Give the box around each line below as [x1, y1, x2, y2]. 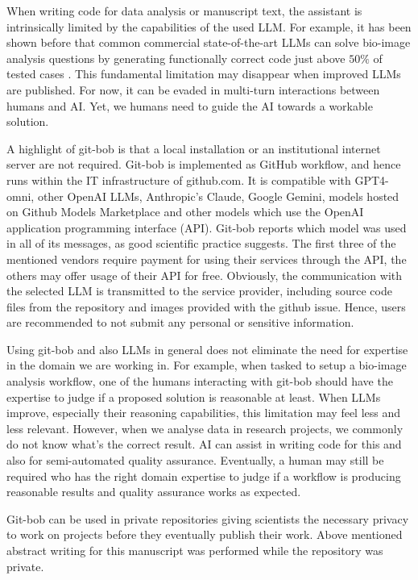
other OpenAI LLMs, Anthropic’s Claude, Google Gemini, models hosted [37, 187, 399, 204]
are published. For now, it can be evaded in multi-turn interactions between [6, 81, 380, 98]
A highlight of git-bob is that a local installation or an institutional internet [6, 140, 381, 156]
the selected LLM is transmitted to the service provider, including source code [6, 282, 392, 299]
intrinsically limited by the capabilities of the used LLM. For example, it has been [6, 18, 412, 35]
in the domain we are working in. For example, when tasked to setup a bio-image [6, 357, 407, 373]
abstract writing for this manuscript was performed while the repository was [6, 542, 383, 558]
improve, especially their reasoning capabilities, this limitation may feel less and [6, 404, 401, 421]
